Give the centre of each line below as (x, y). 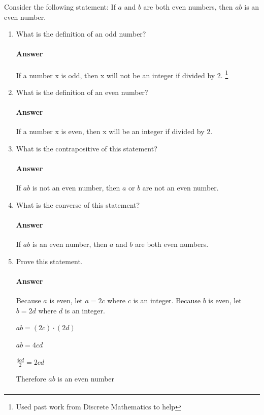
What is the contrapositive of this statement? (87, 148)
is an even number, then (70, 244)
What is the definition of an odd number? (81, 34)
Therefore (31, 379)
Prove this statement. (49, 261)
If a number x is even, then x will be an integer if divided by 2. (114, 131)
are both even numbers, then (188, 7)
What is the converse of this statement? (78, 204)
